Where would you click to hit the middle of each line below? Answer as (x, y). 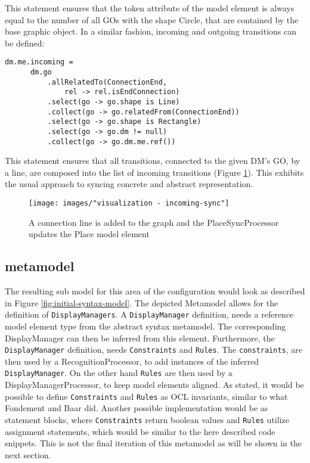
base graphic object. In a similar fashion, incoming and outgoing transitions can (151, 31)
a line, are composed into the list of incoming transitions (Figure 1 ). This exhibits (154, 172)
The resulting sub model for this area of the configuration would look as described (155, 291)
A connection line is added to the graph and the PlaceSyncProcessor (154, 222)
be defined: (25, 43)
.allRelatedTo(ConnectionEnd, (107, 82)
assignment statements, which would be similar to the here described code (140, 431)
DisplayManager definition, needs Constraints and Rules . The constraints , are (154, 349)
